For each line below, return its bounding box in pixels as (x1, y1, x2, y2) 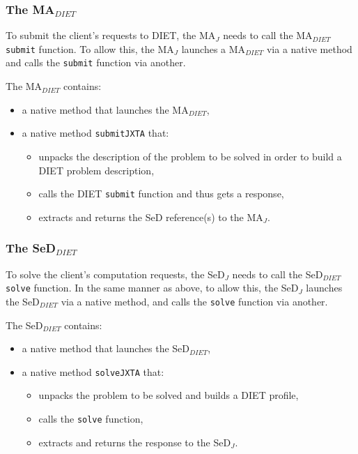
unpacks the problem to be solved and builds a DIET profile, (38, 388, 299, 402)
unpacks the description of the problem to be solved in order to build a (38, 149, 342, 163)
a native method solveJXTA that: (22, 364, 164, 379)
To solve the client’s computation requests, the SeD (6, 266, 225, 281)
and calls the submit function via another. (6, 55, 186, 70)
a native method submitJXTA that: (22, 126, 169, 140)
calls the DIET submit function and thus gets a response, (38, 186, 284, 201)
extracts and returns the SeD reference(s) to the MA (38, 209, 263, 224)
